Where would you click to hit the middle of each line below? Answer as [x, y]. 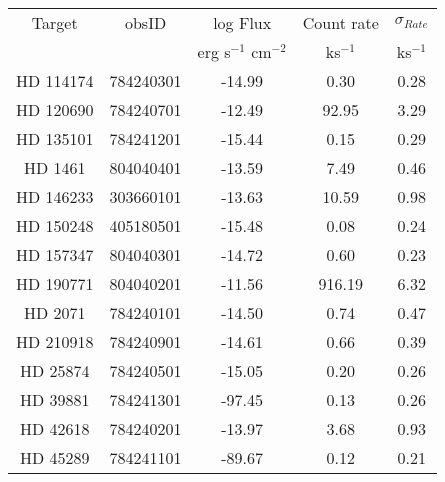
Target [54, 22]
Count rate [340, 22]
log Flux [242, 22]
